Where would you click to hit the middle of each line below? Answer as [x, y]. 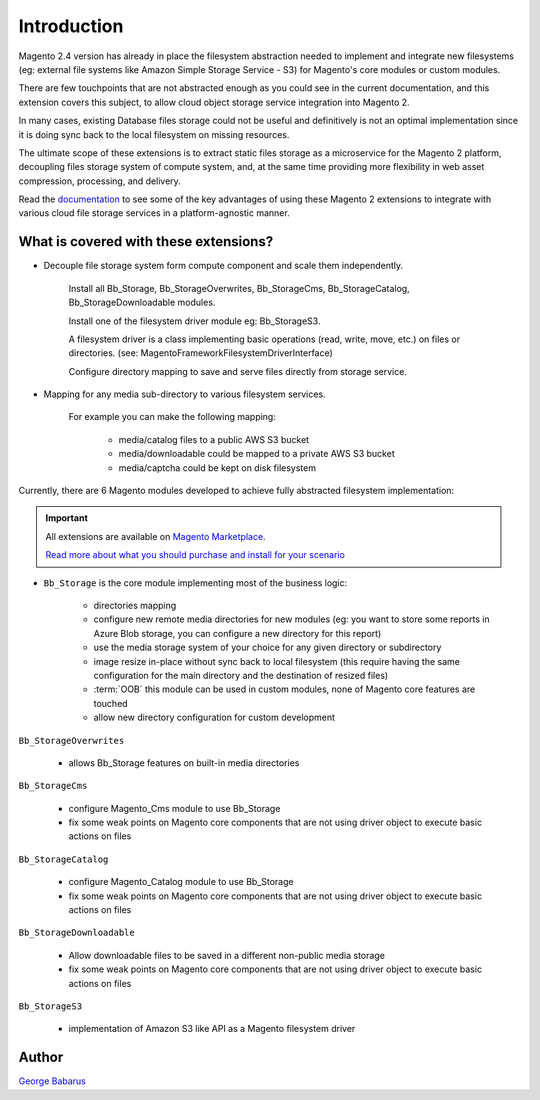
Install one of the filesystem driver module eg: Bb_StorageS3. [194, 321]
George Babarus [52, 1081]
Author [41, 1057]
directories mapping [135, 605]
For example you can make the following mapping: [172, 417]
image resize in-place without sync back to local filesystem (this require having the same [276, 661]
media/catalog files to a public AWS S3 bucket [214, 439]
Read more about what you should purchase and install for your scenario [195, 555]
